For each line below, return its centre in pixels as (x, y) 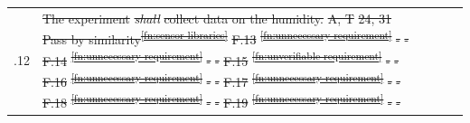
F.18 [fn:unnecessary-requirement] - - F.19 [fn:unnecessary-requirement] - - (221, 101)
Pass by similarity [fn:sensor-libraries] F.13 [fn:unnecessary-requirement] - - (226, 38)
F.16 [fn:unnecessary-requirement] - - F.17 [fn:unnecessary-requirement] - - (221, 80)
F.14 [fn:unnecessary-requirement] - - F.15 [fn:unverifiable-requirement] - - (220, 59)
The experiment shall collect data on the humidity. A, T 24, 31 (217, 18)
